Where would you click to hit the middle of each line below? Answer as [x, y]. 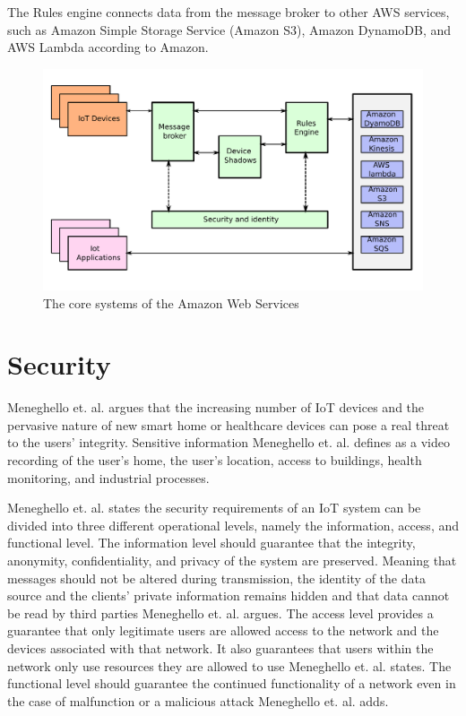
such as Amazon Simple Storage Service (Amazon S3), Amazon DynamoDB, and [229, 29]
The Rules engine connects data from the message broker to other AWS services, [229, 12]
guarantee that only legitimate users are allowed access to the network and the [223, 630]
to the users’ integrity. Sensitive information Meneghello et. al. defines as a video [229, 442]
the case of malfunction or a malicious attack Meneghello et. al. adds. [198, 700]
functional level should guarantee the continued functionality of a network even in [232, 683]
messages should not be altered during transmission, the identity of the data [216, 578]
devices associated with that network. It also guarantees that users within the [220, 648]
